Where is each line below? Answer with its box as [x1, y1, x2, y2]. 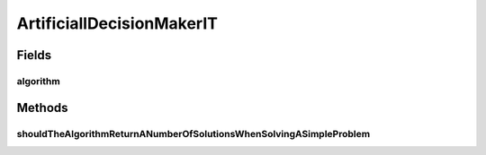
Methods [16, 99, 68, 116]
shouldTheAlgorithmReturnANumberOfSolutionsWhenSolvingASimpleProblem [16, 127, 371, 140]
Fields [16, 47, 52, 63]
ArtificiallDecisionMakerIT [16, 13, 219, 33]
